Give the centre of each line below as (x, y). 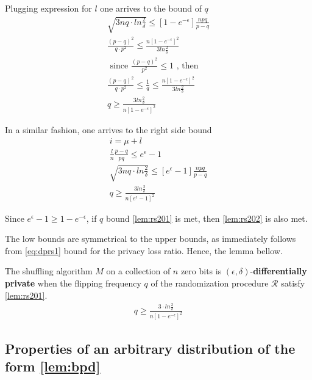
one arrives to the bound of (151, 8)
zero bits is (201, 271)
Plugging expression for (48, 8)
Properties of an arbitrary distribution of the (150, 349)
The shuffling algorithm (49, 271)
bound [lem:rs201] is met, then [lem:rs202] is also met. (207, 218)
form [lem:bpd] (53, 366)
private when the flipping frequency (73, 283)
